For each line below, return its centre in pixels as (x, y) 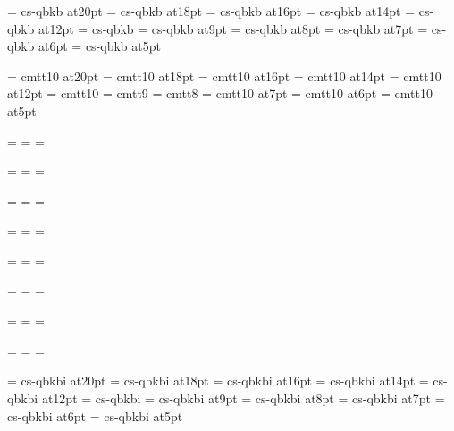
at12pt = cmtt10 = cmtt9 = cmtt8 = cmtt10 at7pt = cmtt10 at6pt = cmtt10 (220, 93)
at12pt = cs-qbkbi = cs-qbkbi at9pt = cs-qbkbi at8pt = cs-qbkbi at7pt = (243, 398)
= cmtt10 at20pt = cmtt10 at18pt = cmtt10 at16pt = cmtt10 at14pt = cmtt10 (224, 75)
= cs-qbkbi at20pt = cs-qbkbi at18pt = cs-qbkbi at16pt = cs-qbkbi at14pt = (218, 381)
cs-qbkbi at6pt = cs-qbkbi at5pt (95, 415)
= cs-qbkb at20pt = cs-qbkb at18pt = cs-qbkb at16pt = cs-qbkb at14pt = (211, 11)
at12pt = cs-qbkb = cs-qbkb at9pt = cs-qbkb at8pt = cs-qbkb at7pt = (233, 28)
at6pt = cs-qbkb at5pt (100, 46)
